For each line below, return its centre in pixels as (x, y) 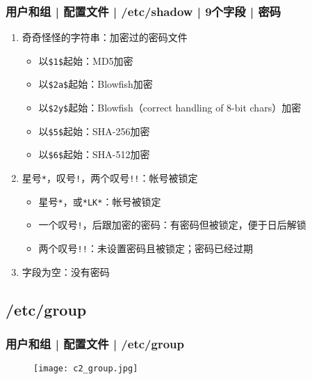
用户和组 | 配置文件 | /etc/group (95, 344)
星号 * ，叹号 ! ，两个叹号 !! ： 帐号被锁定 (110, 178)
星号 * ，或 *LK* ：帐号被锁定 (100, 201)
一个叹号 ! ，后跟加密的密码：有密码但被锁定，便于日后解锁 (172, 225)
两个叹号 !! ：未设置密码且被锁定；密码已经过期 (146, 248)
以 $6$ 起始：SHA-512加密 (94, 154)
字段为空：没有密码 (66, 271)
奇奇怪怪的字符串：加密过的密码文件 (105, 37)
